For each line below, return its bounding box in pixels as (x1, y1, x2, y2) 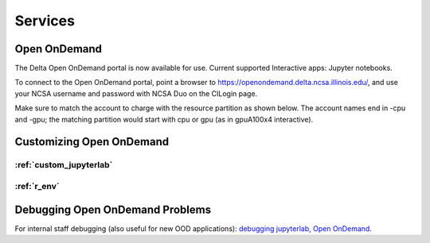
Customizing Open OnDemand (14, 135, 170, 148)
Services (14, 12, 76, 29)
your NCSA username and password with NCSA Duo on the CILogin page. (14, 88, 258, 98)
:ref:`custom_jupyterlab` (14, 160, 113, 171)
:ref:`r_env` (14, 180, 60, 191)
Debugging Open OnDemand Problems (14, 202, 211, 216)
